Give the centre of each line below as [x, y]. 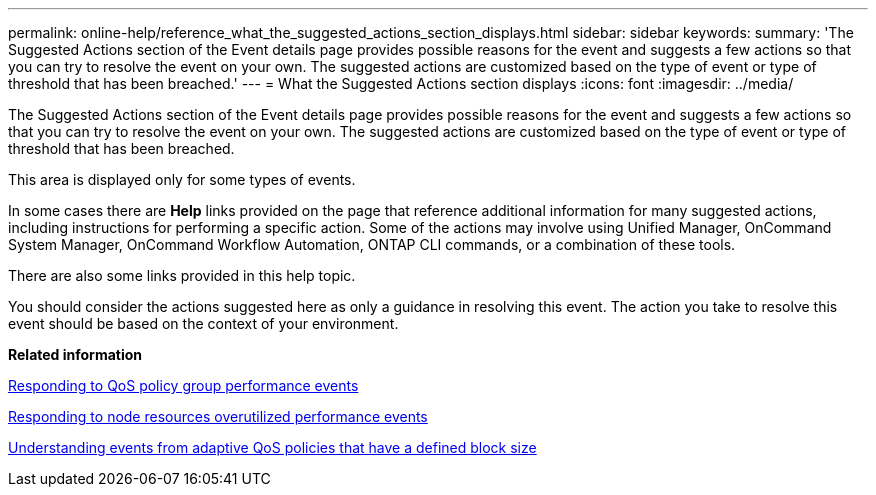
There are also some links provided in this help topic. [182, 275]
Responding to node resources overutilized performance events [218, 416]
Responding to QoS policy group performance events [183, 385]
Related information [75, 354]
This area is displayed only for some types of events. [182, 179]
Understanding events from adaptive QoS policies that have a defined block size [272, 447]
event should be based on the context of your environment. [203, 323]
